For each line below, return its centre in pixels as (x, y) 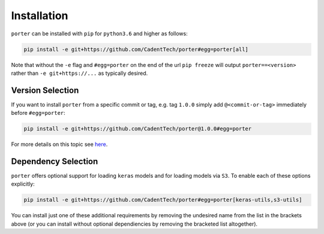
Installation (40, 16)
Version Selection (45, 90)
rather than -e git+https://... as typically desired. (79, 73)
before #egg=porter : (38, 113)
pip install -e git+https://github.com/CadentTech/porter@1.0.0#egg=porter (138, 129)
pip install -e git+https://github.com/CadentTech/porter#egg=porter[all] (136, 49)
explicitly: (23, 184)
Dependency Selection (55, 161)
